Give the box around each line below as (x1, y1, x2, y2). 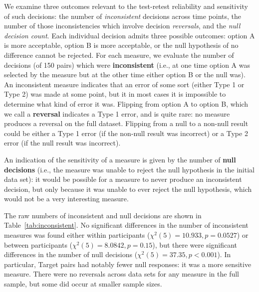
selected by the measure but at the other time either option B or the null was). (4, 69, 246, 80)
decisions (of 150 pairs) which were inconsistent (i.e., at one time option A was (4, 59, 250, 70)
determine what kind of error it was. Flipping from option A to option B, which (4, 98, 249, 109)
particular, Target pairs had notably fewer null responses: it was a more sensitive (4, 259, 252, 269)
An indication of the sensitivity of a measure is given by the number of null (4, 154, 236, 164)
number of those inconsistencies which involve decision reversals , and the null (4, 20, 241, 31)
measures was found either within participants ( (4, 230, 150, 240)
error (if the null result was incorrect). (4, 138, 121, 148)
